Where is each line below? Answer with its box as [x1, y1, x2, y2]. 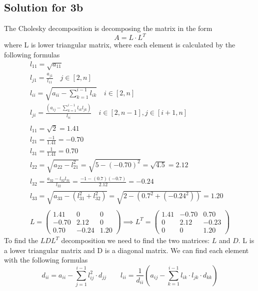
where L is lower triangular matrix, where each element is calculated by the [4, 39, 235, 50]
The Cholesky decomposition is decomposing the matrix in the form [4, 23, 212, 33]
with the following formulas [4, 255, 88, 265]
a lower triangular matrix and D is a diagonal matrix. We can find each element [4, 245, 249, 255]
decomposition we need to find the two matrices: [61, 235, 210, 246]
